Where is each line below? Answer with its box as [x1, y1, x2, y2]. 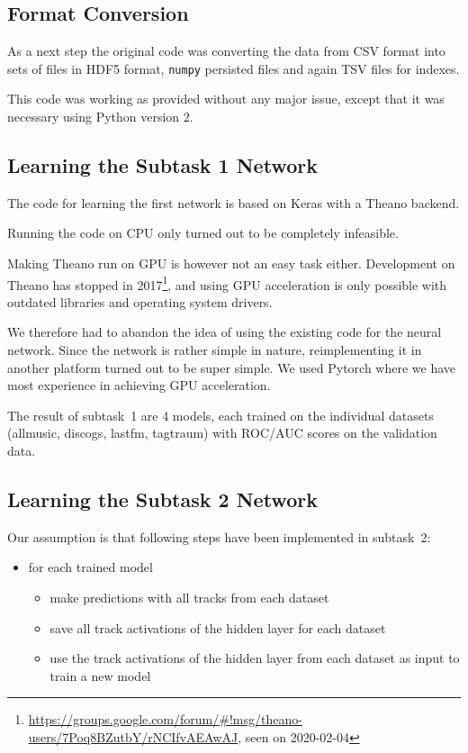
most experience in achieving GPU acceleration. [7, 376, 271, 395]
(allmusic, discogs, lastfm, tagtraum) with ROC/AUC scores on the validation [7, 423, 437, 442]
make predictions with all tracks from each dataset [49, 588, 329, 607]
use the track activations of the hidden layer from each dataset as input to [49, 649, 460, 667]
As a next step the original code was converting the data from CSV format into [7, 41, 445, 60]
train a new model [49, 666, 151, 685]
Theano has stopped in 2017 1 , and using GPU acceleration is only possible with [7, 272, 447, 294]
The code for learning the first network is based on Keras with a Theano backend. [7, 193, 460, 212]
